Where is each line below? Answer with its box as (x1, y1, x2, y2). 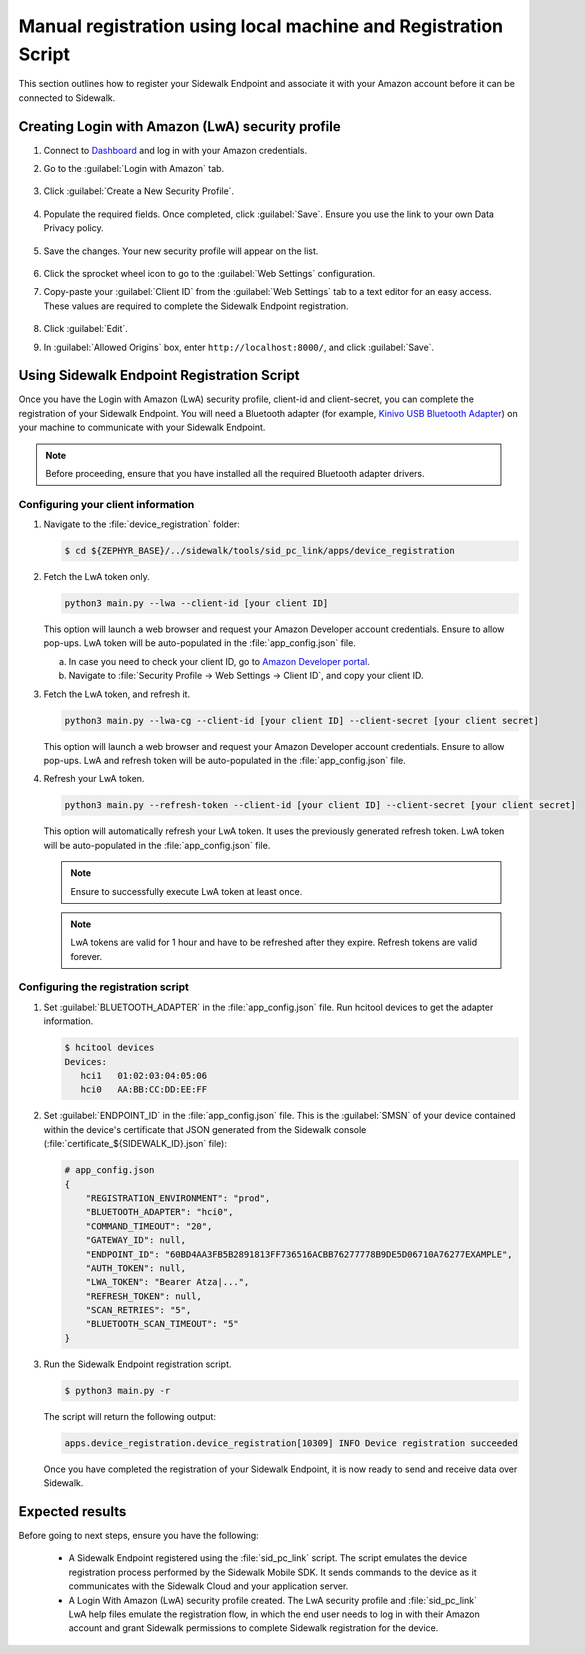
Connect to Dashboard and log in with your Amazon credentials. (43, 144, 308, 156)
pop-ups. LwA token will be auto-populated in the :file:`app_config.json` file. (43, 637, 357, 649)
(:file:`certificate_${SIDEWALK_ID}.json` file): (43, 1138, 227, 1150)
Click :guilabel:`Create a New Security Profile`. (43, 185, 235, 197)
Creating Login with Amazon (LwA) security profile (18, 118, 342, 135)
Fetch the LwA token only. (43, 571, 150, 583)
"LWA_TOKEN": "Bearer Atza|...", (85, 1276, 250, 1288)
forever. (70, 950, 103, 962)
